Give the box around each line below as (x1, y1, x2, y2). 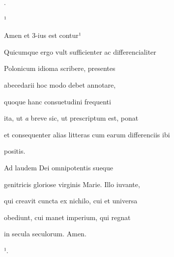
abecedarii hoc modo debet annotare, (4, 79, 116, 90)
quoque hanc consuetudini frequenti (4, 96, 111, 106)
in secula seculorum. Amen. (4, 228, 87, 239)
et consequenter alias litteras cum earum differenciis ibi (4, 129, 170, 139)
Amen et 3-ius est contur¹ (4, 30, 81, 40)
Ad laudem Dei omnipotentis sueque (4, 162, 114, 172)
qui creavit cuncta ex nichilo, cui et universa (4, 195, 138, 206)
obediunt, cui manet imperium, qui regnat (4, 212, 131, 222)
